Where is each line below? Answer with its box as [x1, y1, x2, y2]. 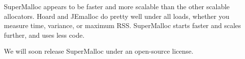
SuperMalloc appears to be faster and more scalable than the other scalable [4, 1, 230, 11]
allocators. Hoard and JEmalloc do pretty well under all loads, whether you [4, 11, 229, 21]
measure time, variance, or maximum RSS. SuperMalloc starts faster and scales [4, 20, 241, 30]
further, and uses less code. [4, 29, 85, 40]
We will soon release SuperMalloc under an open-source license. [4, 46, 193, 56]
